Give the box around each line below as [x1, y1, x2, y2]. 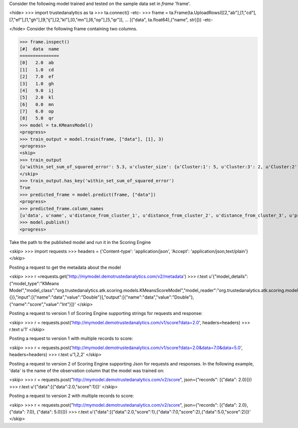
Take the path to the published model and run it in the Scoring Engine [9, 239, 151, 245]
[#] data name [19, 46, 60, 52]
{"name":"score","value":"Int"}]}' [9, 301, 76, 307]
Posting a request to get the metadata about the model [9, 264, 121, 270]
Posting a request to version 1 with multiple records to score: [9, 335, 134, 342]
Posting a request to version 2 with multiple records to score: [9, 393, 134, 399]
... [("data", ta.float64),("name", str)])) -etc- [124, 16, 214, 22]
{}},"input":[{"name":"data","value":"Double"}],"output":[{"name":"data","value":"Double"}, [9, 294, 194, 300]
